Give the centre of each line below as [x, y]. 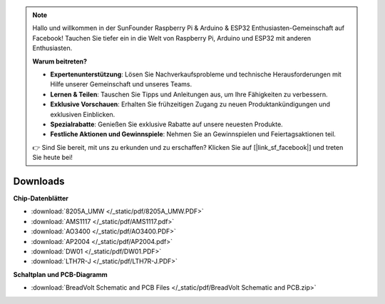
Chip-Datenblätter [41, 198]
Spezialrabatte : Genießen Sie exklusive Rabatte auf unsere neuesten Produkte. [166, 124]
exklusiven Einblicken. [83, 114]
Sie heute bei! [52, 158]
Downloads [39, 181]
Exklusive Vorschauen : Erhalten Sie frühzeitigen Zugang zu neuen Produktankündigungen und [190, 104]
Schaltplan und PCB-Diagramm [61, 274]
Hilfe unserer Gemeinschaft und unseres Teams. [121, 84]
